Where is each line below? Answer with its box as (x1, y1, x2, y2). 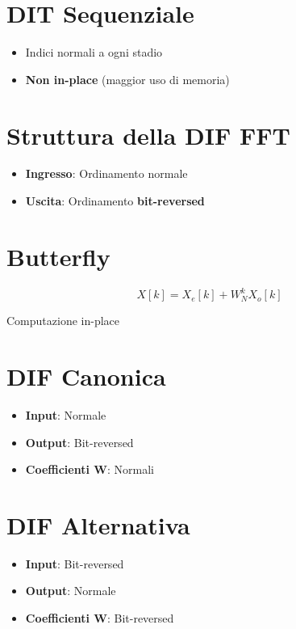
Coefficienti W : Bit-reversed (25, 610, 174, 627)
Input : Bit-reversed (25, 555, 124, 572)
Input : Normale (25, 406, 106, 423)
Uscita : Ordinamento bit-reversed (25, 192, 205, 209)
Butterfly (6, 239, 110, 272)
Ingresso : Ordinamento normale (25, 165, 188, 182)
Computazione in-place (6, 312, 119, 329)
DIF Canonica (6, 360, 166, 393)
